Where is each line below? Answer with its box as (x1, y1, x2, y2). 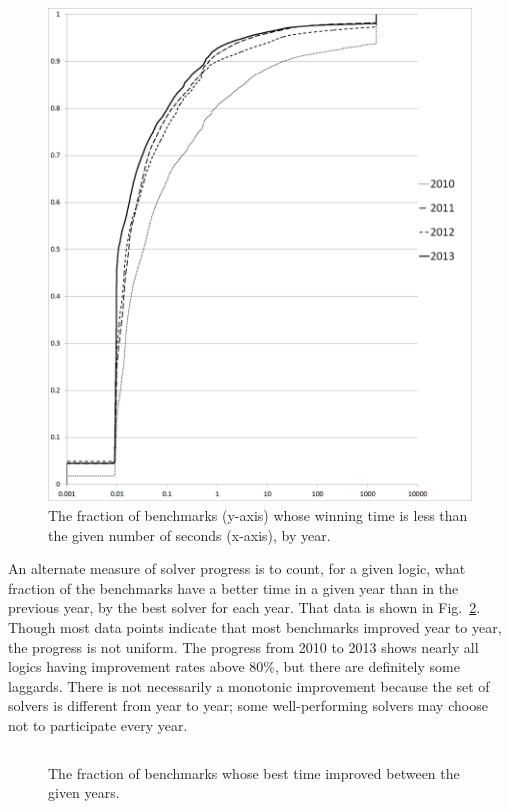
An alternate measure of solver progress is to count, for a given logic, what (8, 558, 466, 579)
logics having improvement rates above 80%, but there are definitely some (8, 656, 460, 677)
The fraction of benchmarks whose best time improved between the (48, 762, 460, 783)
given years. (48, 782, 120, 803)
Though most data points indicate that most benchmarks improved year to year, (8, 616, 502, 637)
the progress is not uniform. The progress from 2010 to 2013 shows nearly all (8, 636, 479, 657)
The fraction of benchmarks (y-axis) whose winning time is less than (48, 504, 468, 525)
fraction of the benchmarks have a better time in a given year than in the (8, 577, 459, 598)
